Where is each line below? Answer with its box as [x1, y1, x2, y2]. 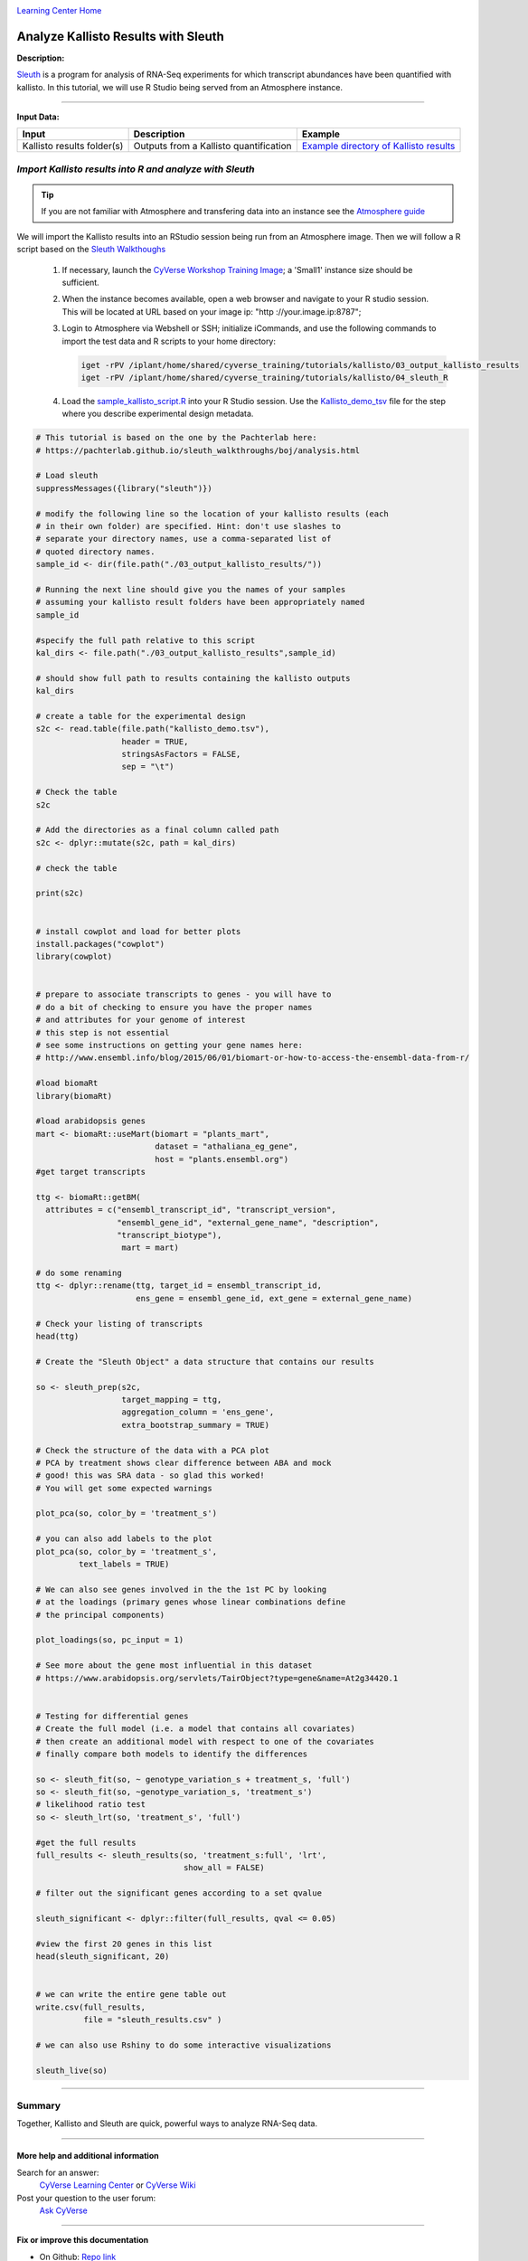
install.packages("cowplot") [35, 939, 165, 949]
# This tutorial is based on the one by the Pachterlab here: [35, 432, 317, 443]
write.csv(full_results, [35, 2001, 146, 2012]
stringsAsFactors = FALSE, [121, 749, 241, 760]
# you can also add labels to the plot [35, 1534, 212, 1544]
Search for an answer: [16, 2167, 99, 2178]
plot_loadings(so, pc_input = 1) [35, 1635, 184, 1645]
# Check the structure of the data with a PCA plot [35, 1445, 270, 1455]
